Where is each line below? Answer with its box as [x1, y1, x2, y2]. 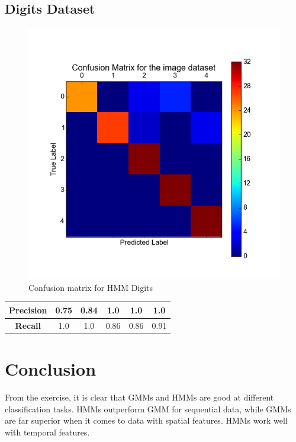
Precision [9, 303, 47, 316]
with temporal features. [5, 425, 90, 438]
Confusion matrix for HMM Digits [28, 281, 153, 293]
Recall [15, 319, 41, 331]
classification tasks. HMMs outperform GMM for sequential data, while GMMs [5, 402, 291, 415]
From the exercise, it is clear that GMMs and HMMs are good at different [5, 390, 274, 403]
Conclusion [5, 357, 96, 381]
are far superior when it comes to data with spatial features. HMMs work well [5, 414, 288, 427]
